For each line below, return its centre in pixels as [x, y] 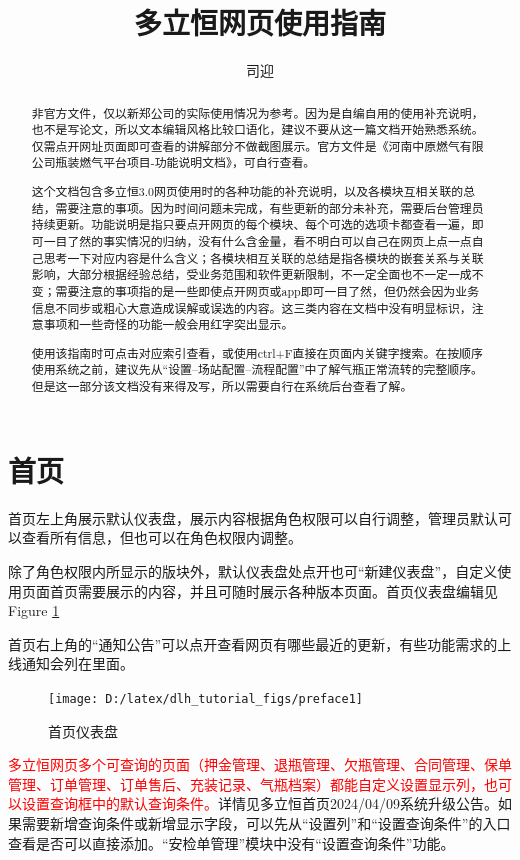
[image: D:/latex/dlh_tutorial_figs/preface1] [205, 698]
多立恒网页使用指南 [259, 22]
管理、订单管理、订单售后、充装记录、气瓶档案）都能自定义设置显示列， [246, 783]
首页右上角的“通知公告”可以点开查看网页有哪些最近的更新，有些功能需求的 [253, 643]
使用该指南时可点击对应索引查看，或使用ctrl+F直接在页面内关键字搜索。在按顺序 [257, 352]
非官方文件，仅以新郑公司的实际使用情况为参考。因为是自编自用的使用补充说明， [257, 112]
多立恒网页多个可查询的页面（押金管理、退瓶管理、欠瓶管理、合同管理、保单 [260, 764]
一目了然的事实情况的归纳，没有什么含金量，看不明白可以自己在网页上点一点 [257, 241]
